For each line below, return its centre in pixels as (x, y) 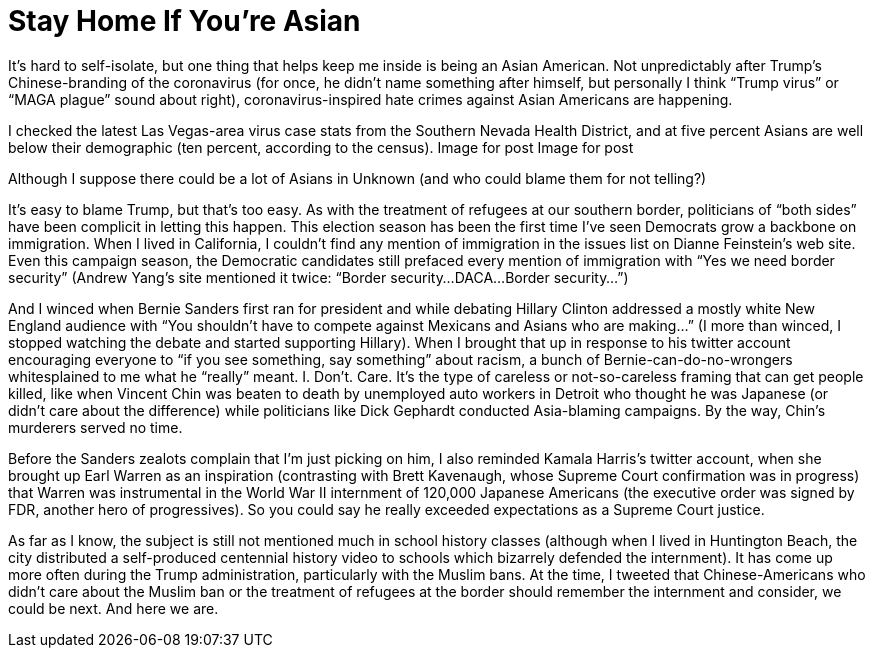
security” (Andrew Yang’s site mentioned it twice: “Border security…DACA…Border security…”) (318, 277)
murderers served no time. (95, 427)
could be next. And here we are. (113, 608)
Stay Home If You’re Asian (184, 21)
